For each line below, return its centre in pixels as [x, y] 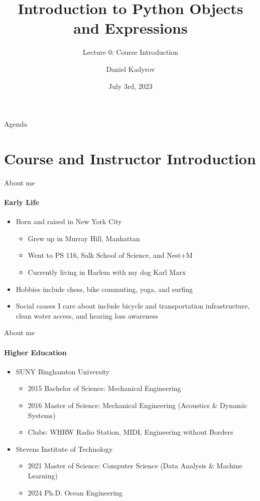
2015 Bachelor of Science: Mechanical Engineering [104, 388]
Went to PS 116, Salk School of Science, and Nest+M [110, 255]
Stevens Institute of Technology [64, 448]
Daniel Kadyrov [131, 69]
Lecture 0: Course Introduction [131, 52]
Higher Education [35, 352]
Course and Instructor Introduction [130, 158]
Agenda [16, 124]
